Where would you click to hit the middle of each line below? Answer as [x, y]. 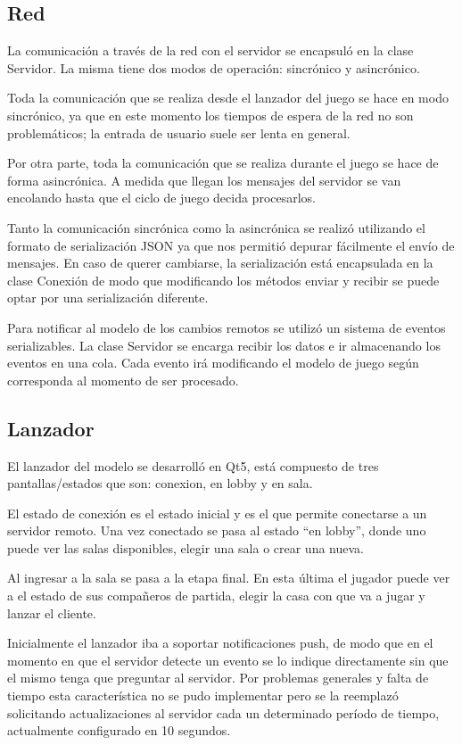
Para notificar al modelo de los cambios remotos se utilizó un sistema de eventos [227, 327]
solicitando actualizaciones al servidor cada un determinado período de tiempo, [223, 712]
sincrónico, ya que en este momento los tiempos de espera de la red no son [210, 115]
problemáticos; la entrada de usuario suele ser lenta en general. [179, 132]
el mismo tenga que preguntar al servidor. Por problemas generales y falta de [218, 678]
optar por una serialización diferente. [108, 298]
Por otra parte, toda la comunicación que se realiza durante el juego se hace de [223, 163]
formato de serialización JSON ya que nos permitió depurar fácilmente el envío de [231, 245]
